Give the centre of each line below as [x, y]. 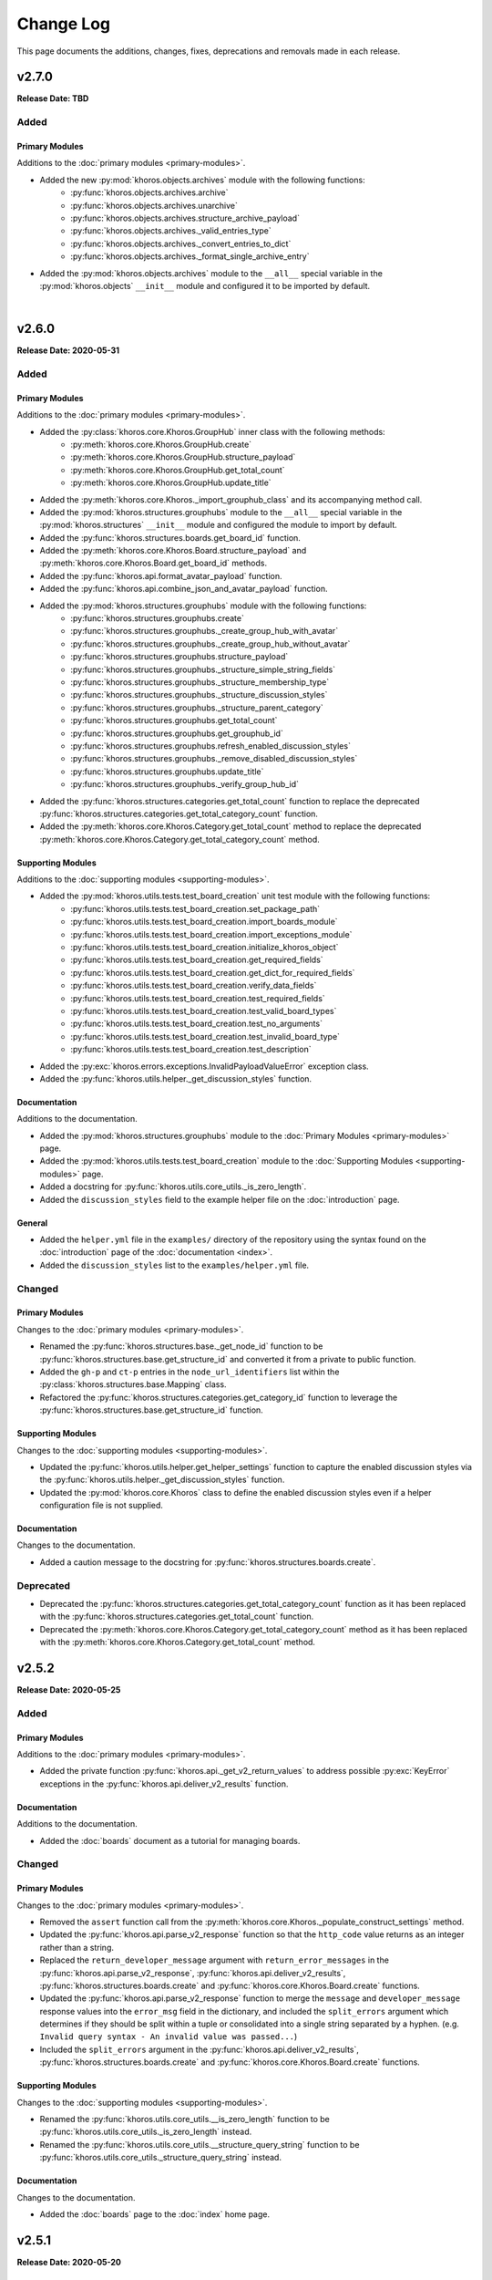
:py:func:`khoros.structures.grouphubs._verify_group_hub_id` [185, 784]
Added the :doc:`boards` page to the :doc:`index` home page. [155, 2214]
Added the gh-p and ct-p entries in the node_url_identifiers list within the [190, 1372]
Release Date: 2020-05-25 [69, 1690]
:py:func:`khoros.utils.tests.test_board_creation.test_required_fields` [198, 998]
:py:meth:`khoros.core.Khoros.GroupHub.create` [161, 444]
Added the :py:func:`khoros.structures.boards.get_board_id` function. [170, 537]
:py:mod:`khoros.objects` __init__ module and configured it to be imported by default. [205, 285]
